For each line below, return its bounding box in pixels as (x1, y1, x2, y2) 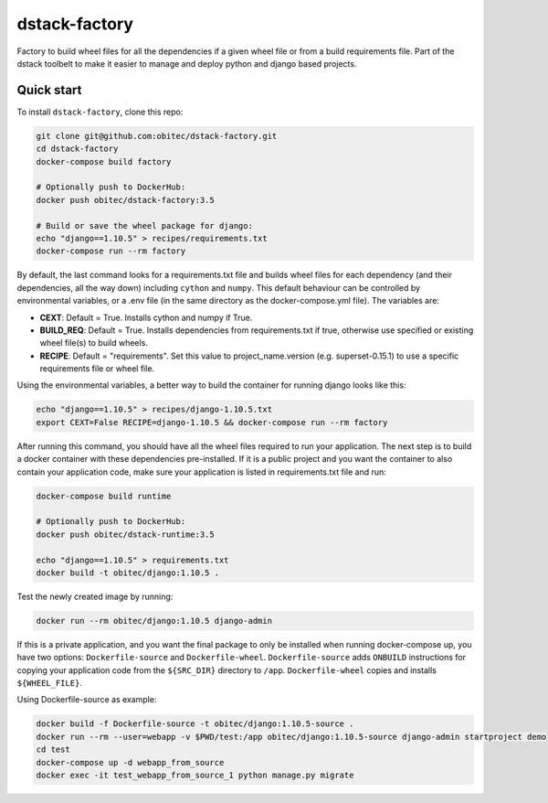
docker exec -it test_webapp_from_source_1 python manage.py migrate (36, 769, 354, 780)
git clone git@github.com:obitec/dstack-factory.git (36, 131, 278, 141)
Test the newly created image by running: (16, 591, 174, 602)
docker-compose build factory (36, 156, 172, 166)
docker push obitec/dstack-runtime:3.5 (36, 529, 215, 540)
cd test (36, 744, 70, 755)
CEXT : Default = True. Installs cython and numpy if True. (39, 312, 253, 323)
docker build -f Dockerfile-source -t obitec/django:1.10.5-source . (36, 719, 354, 729)
